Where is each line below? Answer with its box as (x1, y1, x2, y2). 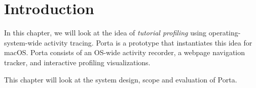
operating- (208, 27, 241, 38)
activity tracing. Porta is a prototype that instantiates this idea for (44, 37, 252, 48)
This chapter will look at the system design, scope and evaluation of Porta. (4, 74, 237, 84)
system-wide (4, 37, 42, 48)
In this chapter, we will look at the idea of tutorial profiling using (4, 27, 207, 38)
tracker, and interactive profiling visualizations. (4, 57, 151, 67)
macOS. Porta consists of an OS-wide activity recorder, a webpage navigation (4, 47, 245, 58)
